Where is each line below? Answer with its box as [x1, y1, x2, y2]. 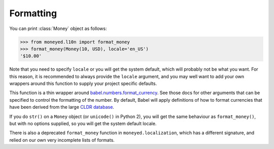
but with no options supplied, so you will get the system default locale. [9, 121, 157, 127]
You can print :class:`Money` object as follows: [9, 25, 107, 32]
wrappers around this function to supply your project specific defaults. [9, 80, 157, 86]
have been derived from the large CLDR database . [9, 104, 114, 110]
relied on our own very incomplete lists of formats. [9, 137, 115, 143]
